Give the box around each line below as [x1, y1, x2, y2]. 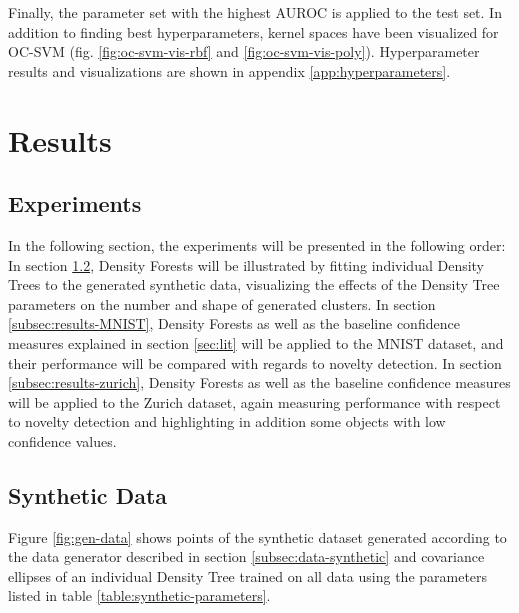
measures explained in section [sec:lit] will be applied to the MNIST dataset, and [8, 332, 504, 353]
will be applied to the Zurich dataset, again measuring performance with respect [8, 391, 501, 412]
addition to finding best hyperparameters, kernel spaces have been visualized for [8, 21, 499, 42]
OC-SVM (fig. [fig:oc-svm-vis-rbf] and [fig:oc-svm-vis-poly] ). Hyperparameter [8, 41, 480, 62]
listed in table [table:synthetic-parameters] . [8, 585, 271, 606]
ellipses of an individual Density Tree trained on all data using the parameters [8, 565, 488, 586]
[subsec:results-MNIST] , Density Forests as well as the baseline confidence [8, 313, 460, 334]
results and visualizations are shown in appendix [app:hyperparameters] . [8, 60, 451, 81]
